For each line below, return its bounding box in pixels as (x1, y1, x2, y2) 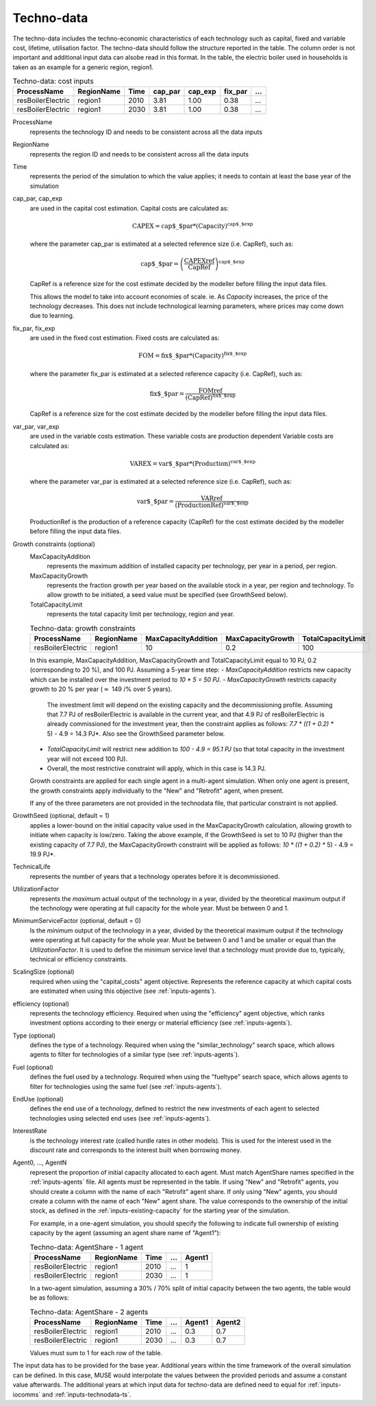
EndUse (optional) (12, 1095, 64, 1103)
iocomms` (12, 1390, 41, 1398)
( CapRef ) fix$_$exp (185, 392, 236, 401)
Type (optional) (12, 1031, 56, 1040)
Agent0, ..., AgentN (12, 1158, 67, 1167)
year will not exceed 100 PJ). (47, 755, 128, 763)
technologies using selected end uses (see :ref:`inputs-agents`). (29, 1114, 211, 1122)
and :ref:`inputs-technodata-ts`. (42, 1390, 131, 1398)
